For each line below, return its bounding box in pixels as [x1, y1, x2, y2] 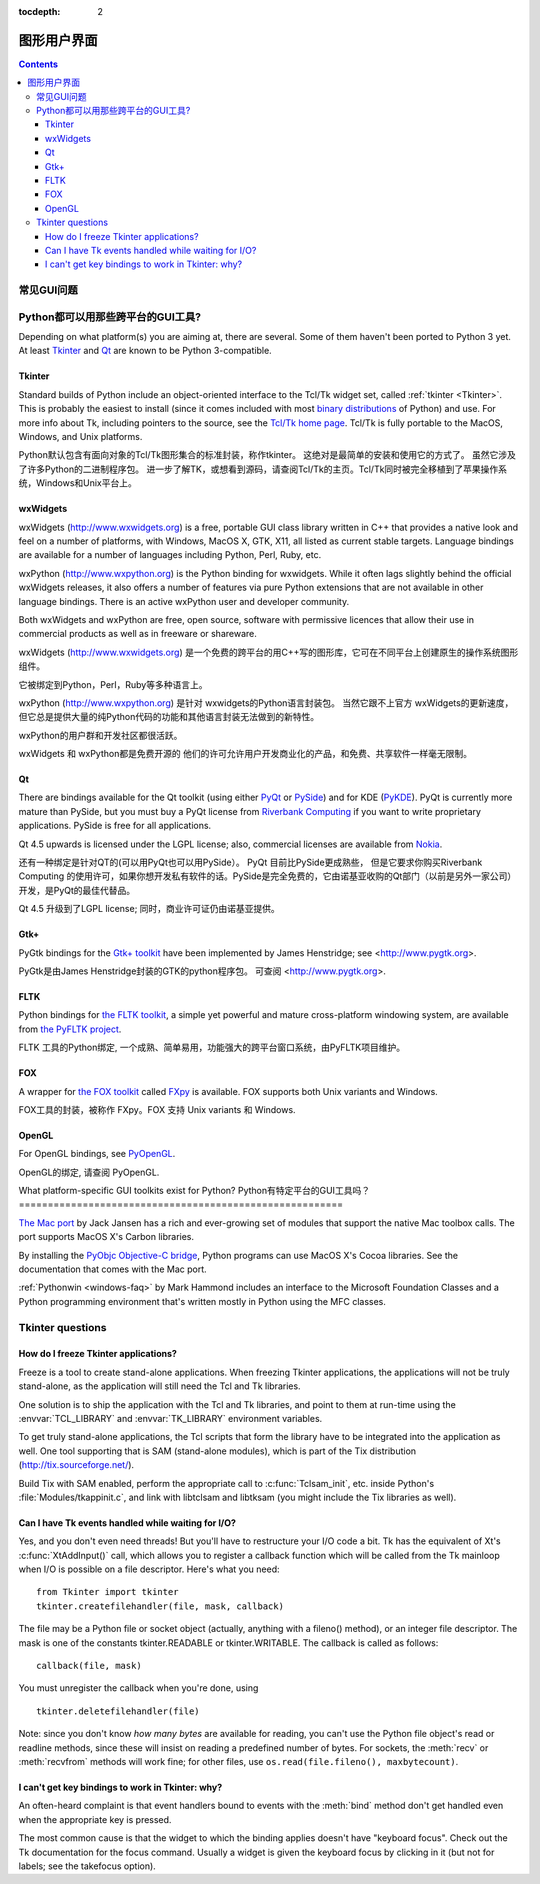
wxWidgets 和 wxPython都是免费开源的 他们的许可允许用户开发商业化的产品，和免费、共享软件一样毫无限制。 [18, 748, 472, 760]
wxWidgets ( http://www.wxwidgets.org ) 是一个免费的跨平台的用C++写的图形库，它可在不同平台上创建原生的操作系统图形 [18, 646, 519, 658]
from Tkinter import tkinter [36, 1586, 179, 1598]
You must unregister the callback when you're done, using [18, 1682, 259, 1694]
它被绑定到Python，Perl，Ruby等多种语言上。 [18, 678, 208, 690]
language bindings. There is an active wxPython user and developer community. [18, 595, 350, 607]
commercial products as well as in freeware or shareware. [18, 628, 257, 640]
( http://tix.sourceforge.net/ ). [18, 1459, 135, 1471]
